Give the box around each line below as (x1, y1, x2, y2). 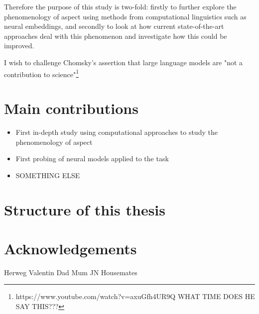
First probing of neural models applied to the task (15, 153, 169, 164)
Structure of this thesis (4, 199, 165, 219)
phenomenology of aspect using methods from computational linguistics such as (4, 11, 247, 21)
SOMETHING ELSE (15, 170, 80, 180)
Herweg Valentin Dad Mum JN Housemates (4, 267, 137, 277)
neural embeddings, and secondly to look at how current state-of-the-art (4, 21, 224, 31)
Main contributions (4, 98, 138, 118)
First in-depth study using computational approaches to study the (15, 126, 218, 137)
